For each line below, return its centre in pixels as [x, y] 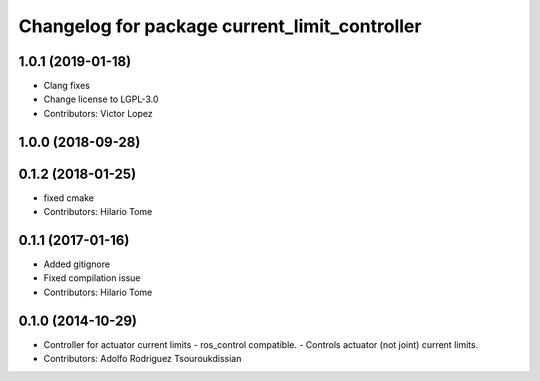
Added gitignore [76, 264]
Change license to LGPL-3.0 [101, 99]
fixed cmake [69, 197]
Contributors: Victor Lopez [98, 113]
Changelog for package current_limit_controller [220, 26]
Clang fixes [66, 86]
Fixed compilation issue [92, 278]
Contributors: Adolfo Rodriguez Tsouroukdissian [142, 359]
